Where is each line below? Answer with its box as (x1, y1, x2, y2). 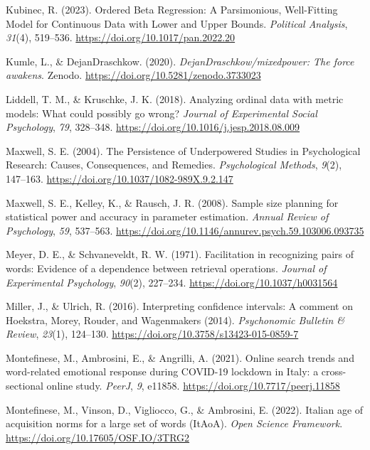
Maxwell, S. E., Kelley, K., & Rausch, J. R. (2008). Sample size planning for (6, 195, 339, 210)
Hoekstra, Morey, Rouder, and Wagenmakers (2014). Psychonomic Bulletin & (6, 312, 345, 327)
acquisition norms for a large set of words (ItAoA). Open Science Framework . (6, 416, 343, 431)
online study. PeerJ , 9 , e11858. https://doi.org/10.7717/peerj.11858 (46, 378, 340, 393)
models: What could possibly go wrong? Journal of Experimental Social (6, 105, 317, 120)
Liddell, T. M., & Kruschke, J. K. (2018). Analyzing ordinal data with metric (6, 91, 344, 106)
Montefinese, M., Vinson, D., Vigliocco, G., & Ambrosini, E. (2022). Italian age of (6, 402, 364, 417)
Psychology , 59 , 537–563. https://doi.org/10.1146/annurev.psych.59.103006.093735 (6, 223, 364, 237)
